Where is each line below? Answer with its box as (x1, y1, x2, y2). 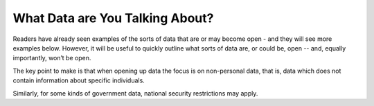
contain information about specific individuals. (12, 76, 145, 85)
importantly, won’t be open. (12, 54, 91, 62)
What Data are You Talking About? (12, 10, 214, 26)
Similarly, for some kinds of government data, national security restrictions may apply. (12, 89, 258, 97)
